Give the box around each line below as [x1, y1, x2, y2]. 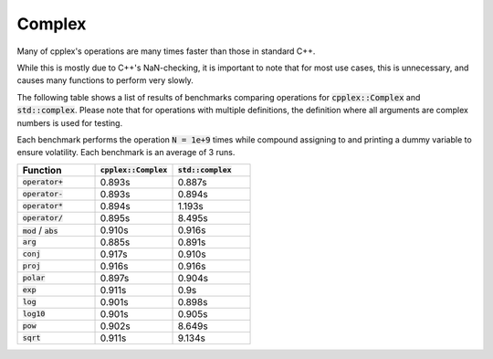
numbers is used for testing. [16, 117, 123, 128]
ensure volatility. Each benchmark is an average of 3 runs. [16, 147, 236, 158]
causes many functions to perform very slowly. [16, 75, 194, 86]
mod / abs [22, 224, 58, 237]
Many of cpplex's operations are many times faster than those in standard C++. [16, 46, 316, 57]
